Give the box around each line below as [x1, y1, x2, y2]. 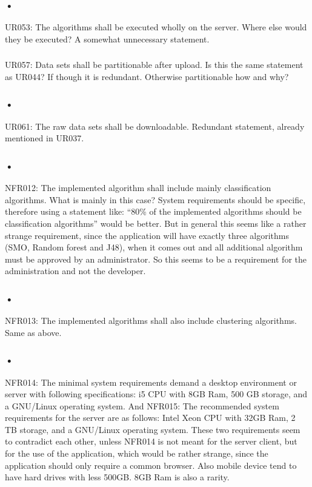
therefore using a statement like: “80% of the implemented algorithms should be [5, 205, 302, 218]
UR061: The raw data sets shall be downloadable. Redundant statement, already [5, 119, 305, 132]
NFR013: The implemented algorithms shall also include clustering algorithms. [5, 314, 297, 327]
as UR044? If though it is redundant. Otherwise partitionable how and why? [5, 70, 289, 82]
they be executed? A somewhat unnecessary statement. [5, 32, 210, 45]
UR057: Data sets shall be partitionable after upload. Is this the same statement [5, 58, 304, 71]
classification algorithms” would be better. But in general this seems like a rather [5, 217, 307, 229]
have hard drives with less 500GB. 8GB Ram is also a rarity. [5, 471, 230, 483]
